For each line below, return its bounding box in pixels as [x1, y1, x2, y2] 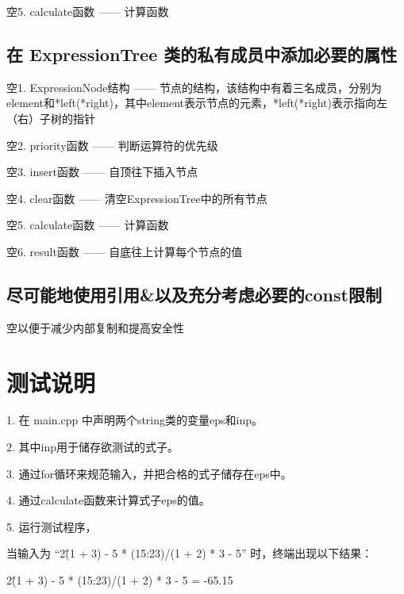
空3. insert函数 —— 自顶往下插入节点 [6, 163, 198, 180]
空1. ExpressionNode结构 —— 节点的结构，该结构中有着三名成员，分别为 [6, 79, 382, 95]
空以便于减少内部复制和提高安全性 [6, 319, 184, 335]
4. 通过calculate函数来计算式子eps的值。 [6, 492, 210, 508]
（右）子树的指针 [6, 109, 95, 126]
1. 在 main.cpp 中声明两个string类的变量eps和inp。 [6, 412, 263, 428]
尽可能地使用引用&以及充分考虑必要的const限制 [6, 282, 382, 306]
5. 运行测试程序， [6, 518, 97, 535]
